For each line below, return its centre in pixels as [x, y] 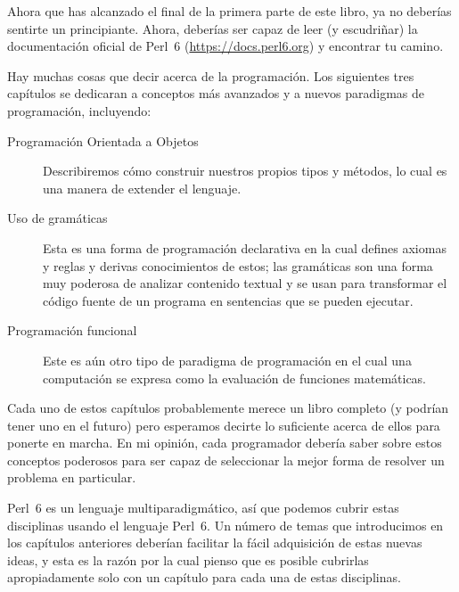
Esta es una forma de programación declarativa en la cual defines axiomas [245, 247]
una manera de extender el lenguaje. [142, 188]
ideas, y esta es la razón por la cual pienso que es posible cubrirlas [188, 559]
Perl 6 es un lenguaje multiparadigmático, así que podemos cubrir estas [203, 508]
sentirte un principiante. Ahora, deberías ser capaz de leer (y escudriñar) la [213, 28]
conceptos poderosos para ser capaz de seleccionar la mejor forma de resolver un [226, 460]
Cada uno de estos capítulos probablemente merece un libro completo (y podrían [228, 408]
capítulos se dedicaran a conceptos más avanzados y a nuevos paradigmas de [216, 93]
